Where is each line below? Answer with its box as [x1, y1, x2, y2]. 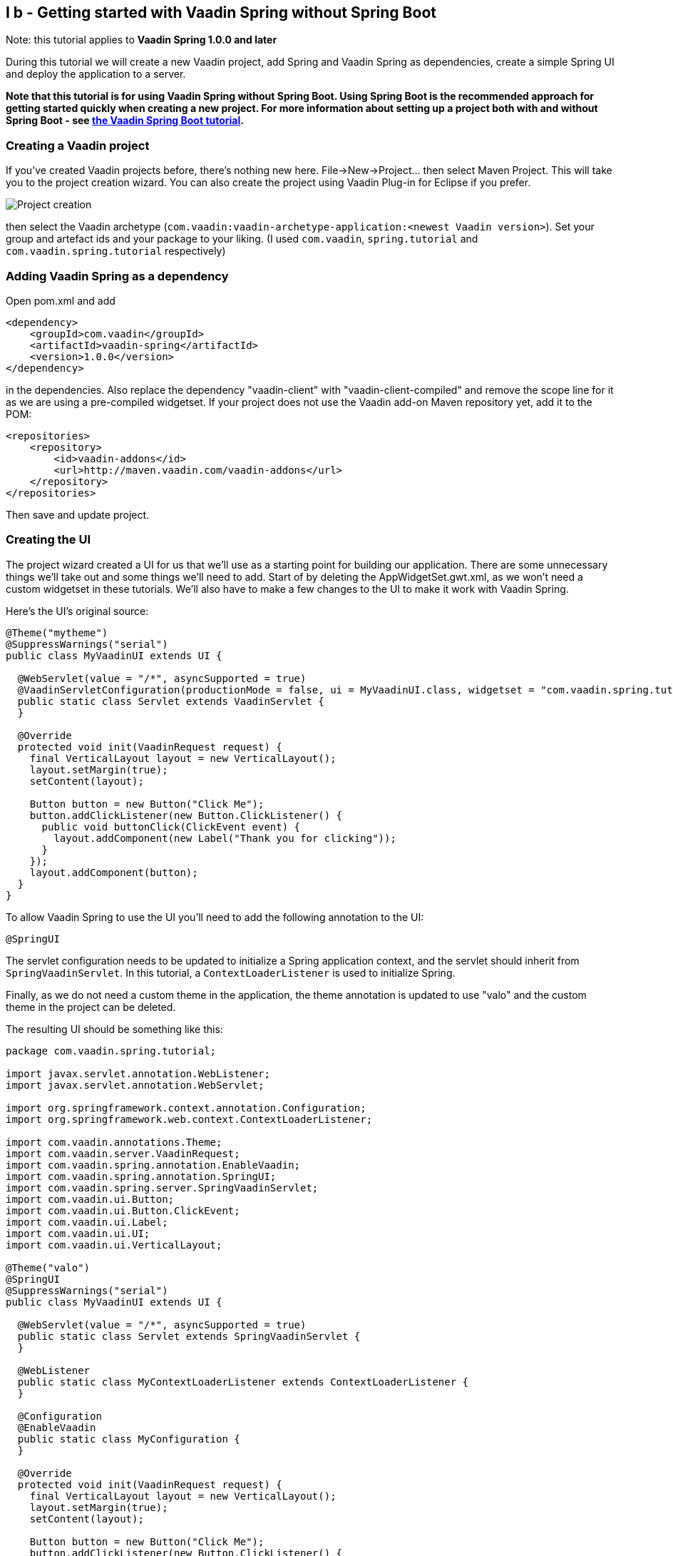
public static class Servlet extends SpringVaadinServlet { [17, 1330, 361, 1342]
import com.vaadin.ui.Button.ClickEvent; [6, 1204, 240, 1216]
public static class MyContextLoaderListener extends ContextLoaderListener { [17, 1376, 469, 1388]
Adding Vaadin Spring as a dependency [6, 268, 229, 283]
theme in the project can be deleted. [6, 1000, 176, 1013]
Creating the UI [6, 532, 91, 547]
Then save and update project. [6, 508, 150, 521]
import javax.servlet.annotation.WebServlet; [6, 1079, 264, 1091]
